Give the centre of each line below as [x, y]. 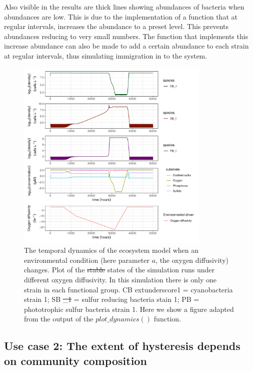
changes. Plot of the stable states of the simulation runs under [119, 270]
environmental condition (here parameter [87, 260]
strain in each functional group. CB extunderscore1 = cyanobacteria [128, 289]
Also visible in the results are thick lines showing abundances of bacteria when [124, 7]
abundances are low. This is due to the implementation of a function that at [121, 16]
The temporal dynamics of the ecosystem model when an [111, 250]
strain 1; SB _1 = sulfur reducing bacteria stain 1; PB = [112, 299]
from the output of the [59, 319]
